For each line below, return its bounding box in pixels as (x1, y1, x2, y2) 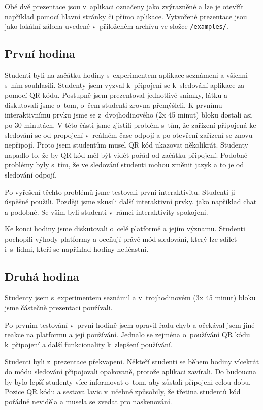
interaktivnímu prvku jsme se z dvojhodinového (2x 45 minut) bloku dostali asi (5, 109, 252, 120)
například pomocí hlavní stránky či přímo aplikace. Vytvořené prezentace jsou (5, 11, 247, 21)
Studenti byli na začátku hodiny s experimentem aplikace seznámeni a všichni (5, 70, 248, 80)
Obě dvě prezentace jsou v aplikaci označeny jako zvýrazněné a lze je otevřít (5, 1, 244, 11)
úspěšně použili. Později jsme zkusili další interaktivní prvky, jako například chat (5, 196, 257, 207)
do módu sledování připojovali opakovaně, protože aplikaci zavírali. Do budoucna (5, 366, 256, 376)
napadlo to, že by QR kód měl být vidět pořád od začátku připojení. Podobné (5, 149, 248, 160)
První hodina (5, 46, 75, 62)
